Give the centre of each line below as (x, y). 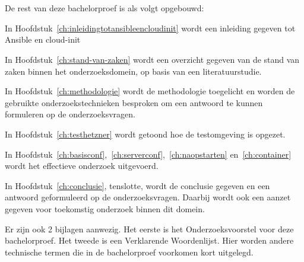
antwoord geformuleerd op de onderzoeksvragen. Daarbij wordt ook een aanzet (148, 197)
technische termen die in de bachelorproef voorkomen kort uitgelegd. (129, 252)
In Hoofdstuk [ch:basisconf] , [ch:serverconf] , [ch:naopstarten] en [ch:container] (148, 154)
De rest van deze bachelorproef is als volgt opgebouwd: (104, 8)
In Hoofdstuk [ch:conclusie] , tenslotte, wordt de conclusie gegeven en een (137, 185)
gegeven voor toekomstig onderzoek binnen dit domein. (105, 208)
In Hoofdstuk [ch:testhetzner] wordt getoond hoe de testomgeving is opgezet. (145, 134)
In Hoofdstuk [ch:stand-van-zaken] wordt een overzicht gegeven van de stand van (152, 59)
